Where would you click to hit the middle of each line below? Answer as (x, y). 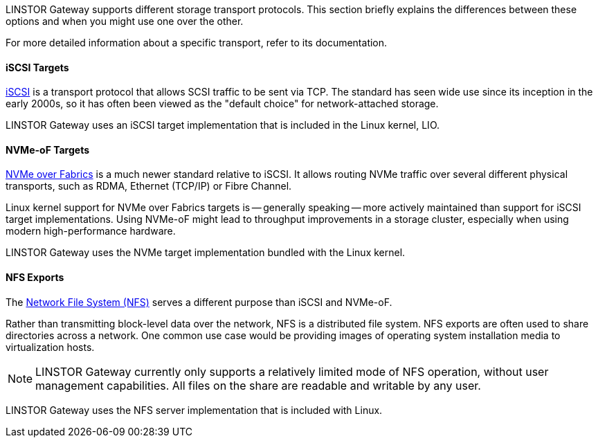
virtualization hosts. (50, 347)
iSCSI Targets (37, 67)
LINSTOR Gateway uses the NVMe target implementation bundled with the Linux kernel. (206, 253)
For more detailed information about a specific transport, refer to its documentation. (197, 43)
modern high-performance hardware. (91, 231)
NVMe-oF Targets (48, 150)
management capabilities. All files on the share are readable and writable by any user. (258, 385)
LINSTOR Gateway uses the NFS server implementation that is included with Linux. (194, 410)
